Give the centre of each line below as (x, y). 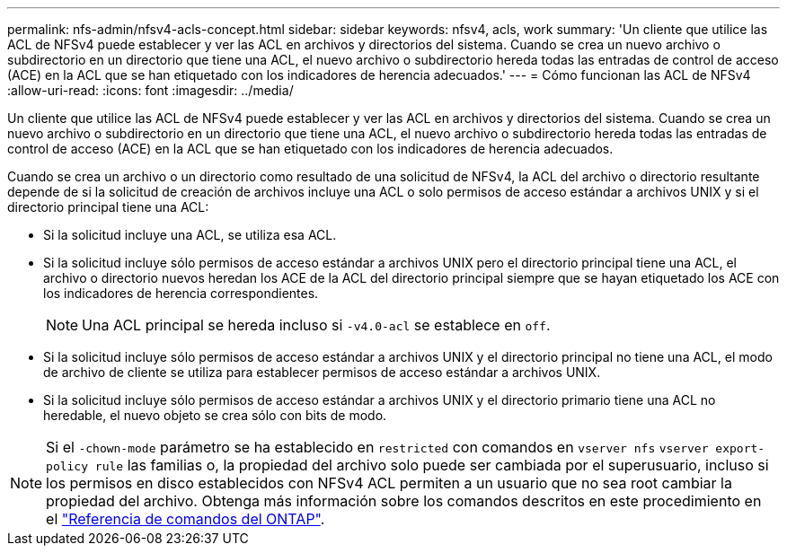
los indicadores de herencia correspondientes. (181, 293)
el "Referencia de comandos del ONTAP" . (186, 519)
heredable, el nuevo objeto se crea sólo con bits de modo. (215, 415)
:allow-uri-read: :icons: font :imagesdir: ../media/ (150, 90)
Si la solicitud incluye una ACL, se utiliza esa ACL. (190, 235)
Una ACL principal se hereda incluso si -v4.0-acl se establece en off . (316, 325)
